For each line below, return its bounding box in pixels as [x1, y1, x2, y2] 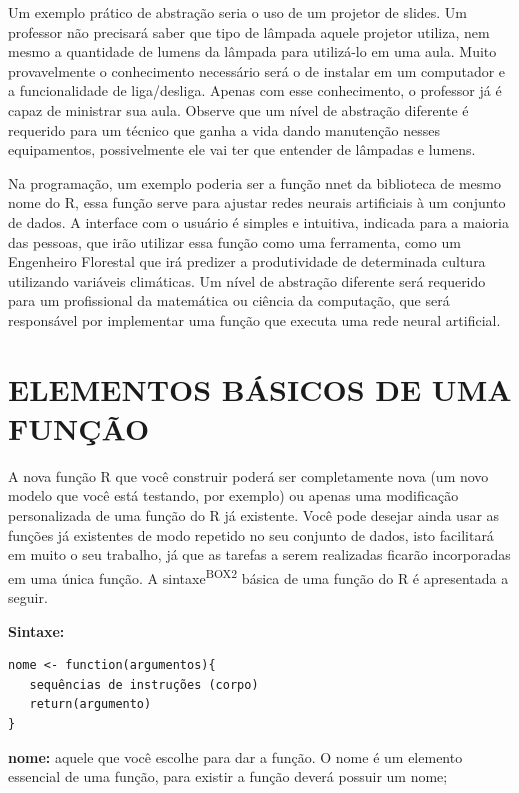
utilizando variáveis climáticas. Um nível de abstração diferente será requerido [8, 270, 486, 291]
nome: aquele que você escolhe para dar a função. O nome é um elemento [8, 746, 463, 767]
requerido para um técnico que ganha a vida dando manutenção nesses [8, 119, 441, 140]
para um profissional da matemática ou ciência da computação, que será [8, 290, 450, 311]
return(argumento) [29, 697, 152, 712]
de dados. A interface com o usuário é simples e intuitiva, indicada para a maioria [8, 211, 509, 232]
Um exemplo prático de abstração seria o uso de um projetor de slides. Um [8, 2, 468, 22]
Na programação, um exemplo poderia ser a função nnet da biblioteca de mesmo [8, 172, 502, 193]
